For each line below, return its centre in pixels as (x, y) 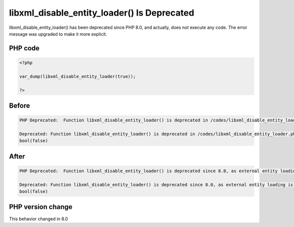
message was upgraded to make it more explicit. (58, 34)
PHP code (24, 48)
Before (20, 105)
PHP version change (41, 207)
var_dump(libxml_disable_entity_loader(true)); (77, 76)
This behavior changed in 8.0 (38, 219)
